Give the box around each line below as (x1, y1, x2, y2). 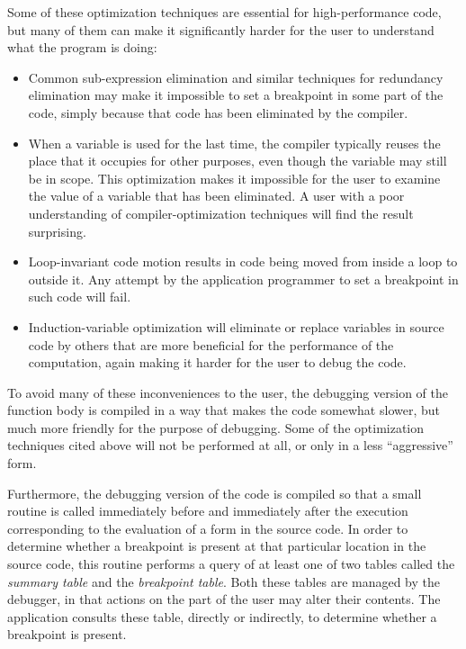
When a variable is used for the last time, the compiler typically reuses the (28, 133, 441, 152)
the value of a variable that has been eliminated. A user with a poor (28, 186, 405, 205)
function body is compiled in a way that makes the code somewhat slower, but (7, 401, 440, 419)
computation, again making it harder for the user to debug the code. (28, 353, 407, 372)
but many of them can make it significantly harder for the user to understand (7, 20, 435, 39)
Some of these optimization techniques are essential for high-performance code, (7, 3, 442, 21)
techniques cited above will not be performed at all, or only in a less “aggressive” (7, 436, 453, 455)
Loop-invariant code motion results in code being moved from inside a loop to (28, 252, 458, 271)
